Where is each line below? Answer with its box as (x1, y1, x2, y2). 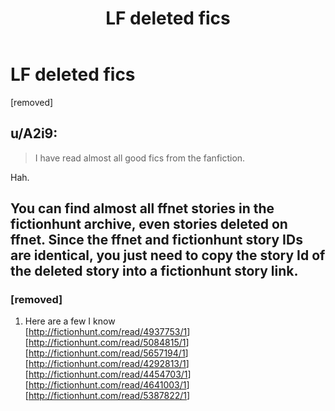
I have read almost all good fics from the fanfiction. (34, 152, 246, 164)
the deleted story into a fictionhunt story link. (10, 263, 299, 280)
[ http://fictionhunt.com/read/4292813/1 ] (24, 358, 190, 370)
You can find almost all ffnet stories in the (10, 200, 275, 217)
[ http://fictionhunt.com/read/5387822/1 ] (24, 390, 191, 402)
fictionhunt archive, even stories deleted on (10, 216, 288, 233)
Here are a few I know (24, 315, 116, 327)
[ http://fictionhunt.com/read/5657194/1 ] (24, 347, 189, 359)
